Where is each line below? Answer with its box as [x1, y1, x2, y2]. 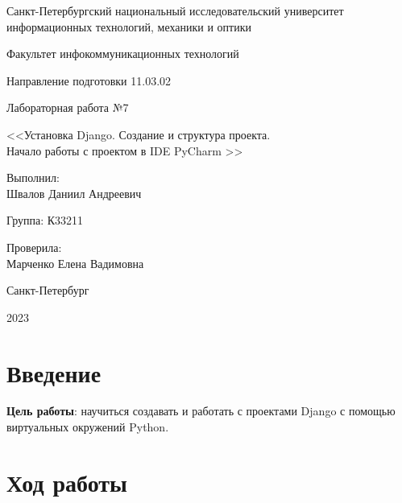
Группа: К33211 [6, 212, 84, 229]
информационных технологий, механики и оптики [6, 18, 251, 35]
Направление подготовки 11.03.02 [6, 72, 172, 89]
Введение [6, 356, 102, 389]
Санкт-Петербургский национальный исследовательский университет [6, 2, 344, 19]
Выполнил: [6, 169, 60, 186]
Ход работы [6, 465, 127, 498]
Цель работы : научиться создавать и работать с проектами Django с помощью [6, 402, 396, 419]
